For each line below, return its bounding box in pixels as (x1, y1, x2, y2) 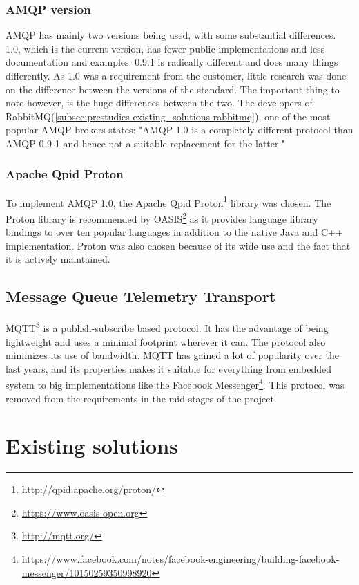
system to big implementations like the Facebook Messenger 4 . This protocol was (6, 375, 345, 391)
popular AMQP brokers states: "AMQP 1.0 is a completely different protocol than (6, 122, 353, 137)
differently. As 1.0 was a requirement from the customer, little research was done (6, 68, 347, 82)
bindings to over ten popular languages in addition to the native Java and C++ (6, 225, 343, 239)
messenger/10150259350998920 (21, 565, 152, 579)
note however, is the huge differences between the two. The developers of (6, 95, 313, 110)
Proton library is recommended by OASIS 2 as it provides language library (6, 210, 318, 225)
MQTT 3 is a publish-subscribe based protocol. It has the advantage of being (6, 319, 329, 335)
